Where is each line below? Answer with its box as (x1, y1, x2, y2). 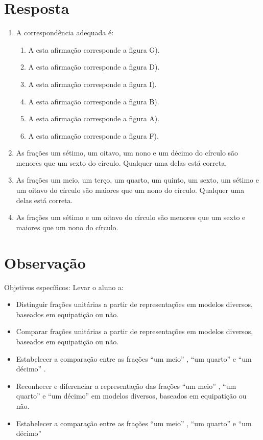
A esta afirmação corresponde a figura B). (28, 96, 159, 106)
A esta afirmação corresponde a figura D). (28, 61, 160, 72)
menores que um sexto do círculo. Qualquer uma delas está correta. (16, 157, 227, 168)
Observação (4, 252, 86, 273)
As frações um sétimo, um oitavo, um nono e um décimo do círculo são (16, 147, 238, 158)
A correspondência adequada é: (16, 27, 114, 38)
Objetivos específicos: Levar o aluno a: (4, 281, 124, 292)
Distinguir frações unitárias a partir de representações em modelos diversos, (16, 299, 253, 310)
